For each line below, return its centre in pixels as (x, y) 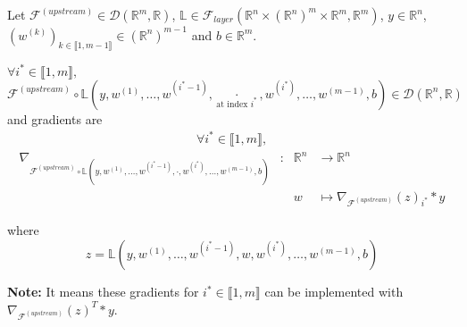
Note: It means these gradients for (103, 292)
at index (232, 105)
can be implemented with (334, 292)
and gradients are (55, 118)
